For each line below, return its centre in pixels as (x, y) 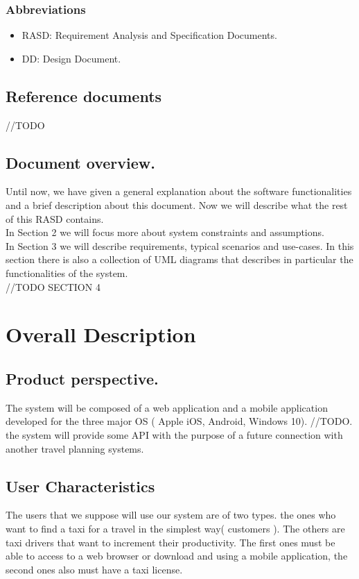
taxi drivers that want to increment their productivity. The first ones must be (170, 542)
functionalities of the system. (67, 272)
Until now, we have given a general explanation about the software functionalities (179, 191)
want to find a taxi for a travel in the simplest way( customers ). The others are (175, 528)
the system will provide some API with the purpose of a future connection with (174, 434)
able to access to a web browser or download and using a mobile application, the (177, 556)
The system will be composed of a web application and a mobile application (167, 407)
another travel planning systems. (75, 448)
